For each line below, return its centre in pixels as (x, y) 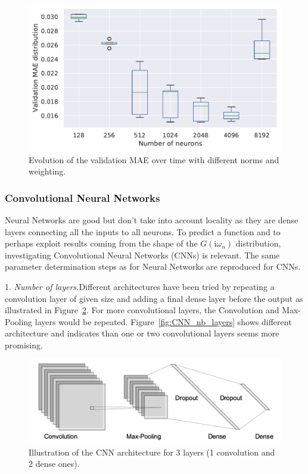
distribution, (258, 243)
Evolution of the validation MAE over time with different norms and (154, 159)
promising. (24, 344)
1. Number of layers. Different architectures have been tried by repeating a (140, 286)
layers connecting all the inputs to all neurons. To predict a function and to (143, 231)
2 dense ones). (54, 464)
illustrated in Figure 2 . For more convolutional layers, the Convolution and (142, 310)
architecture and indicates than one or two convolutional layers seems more (142, 333)
